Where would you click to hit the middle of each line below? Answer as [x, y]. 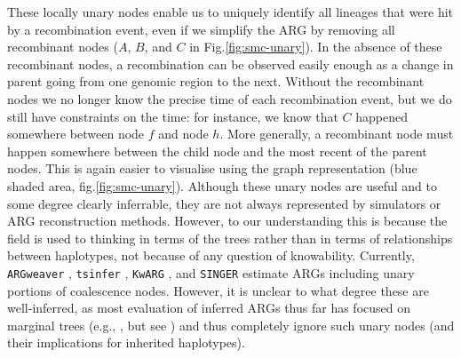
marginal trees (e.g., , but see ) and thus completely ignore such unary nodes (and [231, 325]
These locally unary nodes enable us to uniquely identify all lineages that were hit [230, 12]
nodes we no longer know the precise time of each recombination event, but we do [230, 98]
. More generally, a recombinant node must [337, 134]
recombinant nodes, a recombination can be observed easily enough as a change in [230, 64]
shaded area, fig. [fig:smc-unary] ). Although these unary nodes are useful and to [222, 185]
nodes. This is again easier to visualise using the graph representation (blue [212, 168]
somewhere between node [76, 134]
